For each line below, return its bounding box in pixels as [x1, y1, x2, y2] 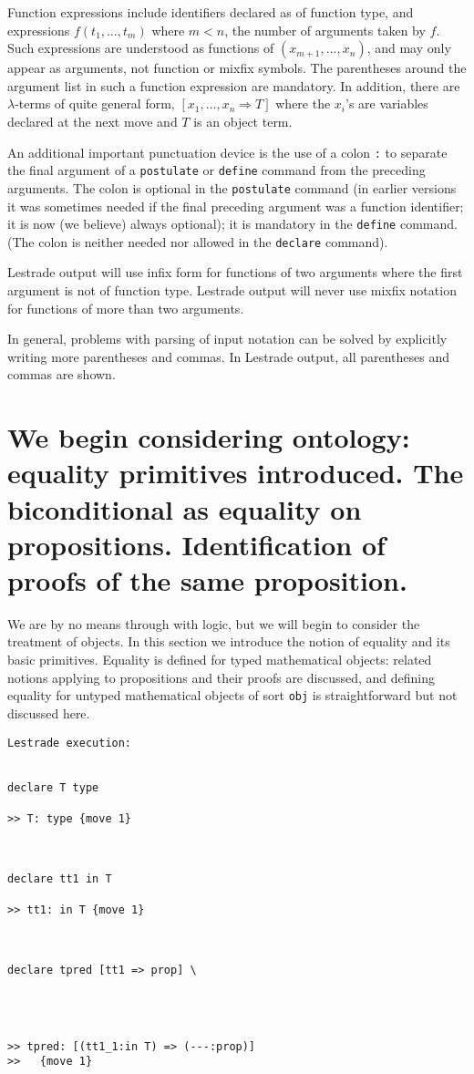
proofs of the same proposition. [7, 561, 407, 598]
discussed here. [7, 703, 90, 722]
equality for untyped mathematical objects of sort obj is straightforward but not [7, 686, 458, 705]
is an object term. [193, 111, 293, 130]
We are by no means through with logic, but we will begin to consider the [7, 614, 420, 633]
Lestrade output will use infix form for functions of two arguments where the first [7, 263, 463, 282]
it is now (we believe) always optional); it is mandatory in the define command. [7, 214, 458, 233]
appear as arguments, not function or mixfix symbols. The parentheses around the [7, 58, 467, 77]
